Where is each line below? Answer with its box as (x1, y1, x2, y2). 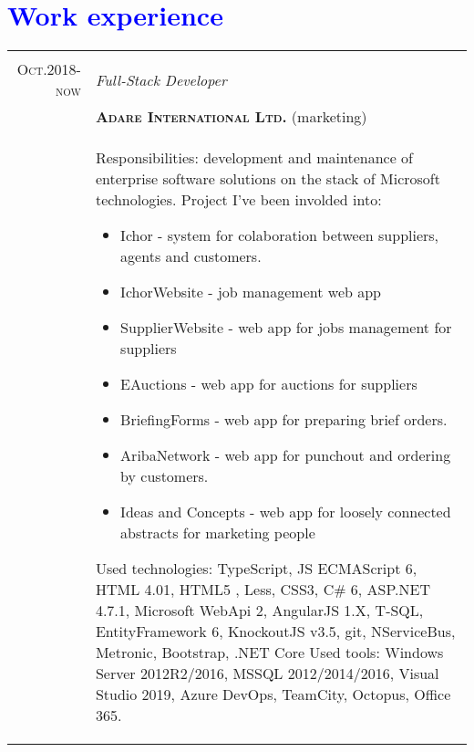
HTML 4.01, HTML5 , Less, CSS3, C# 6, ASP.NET (95, 579, 430, 601)
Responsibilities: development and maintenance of (95, 147, 413, 169)
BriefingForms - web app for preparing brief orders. (120, 409, 448, 431)
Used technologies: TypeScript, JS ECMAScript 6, (95, 558, 417, 580)
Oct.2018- (16, 58, 81, 80)
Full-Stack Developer (95, 68, 227, 90)
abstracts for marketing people (120, 522, 315, 544)
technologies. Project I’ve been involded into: (95, 189, 382, 211)
